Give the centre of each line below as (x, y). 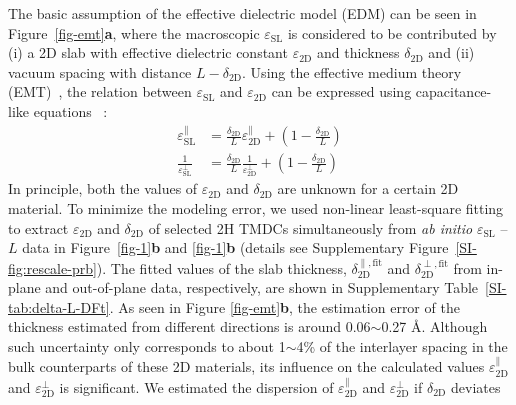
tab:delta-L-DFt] (59, 306)
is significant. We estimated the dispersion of (196, 386)
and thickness (358, 52)
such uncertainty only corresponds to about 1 (147, 345)
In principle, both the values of (103, 188)
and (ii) (451, 52)
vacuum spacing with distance (100, 71)
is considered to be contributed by (392, 32)
